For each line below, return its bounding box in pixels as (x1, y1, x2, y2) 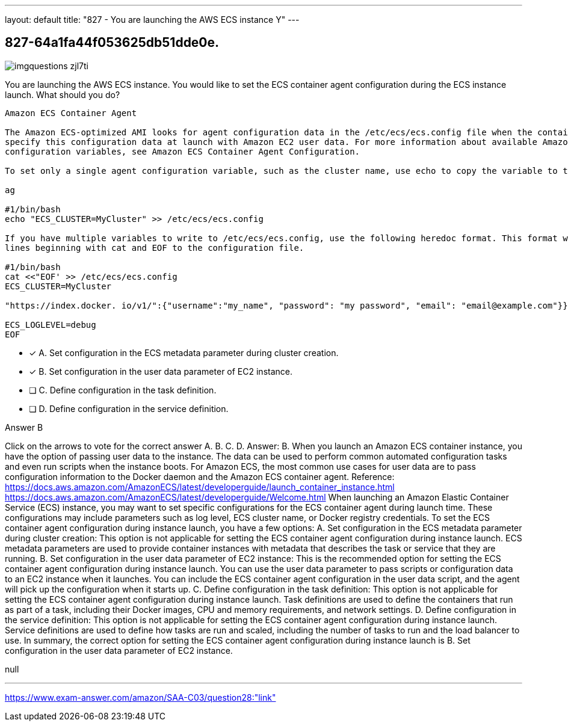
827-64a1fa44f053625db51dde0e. (5, 35, 220, 51)
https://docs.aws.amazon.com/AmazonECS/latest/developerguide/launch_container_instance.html (5, 481, 395, 492)
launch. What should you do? (5, 89, 120, 100)
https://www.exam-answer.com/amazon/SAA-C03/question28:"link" (5, 692, 276, 703)
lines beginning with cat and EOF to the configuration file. (5, 242, 304, 253)
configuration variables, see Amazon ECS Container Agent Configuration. (5, 146, 360, 156)
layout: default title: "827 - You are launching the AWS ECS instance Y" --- (5, 14, 300, 25)
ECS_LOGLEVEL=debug (5, 319, 96, 330)
